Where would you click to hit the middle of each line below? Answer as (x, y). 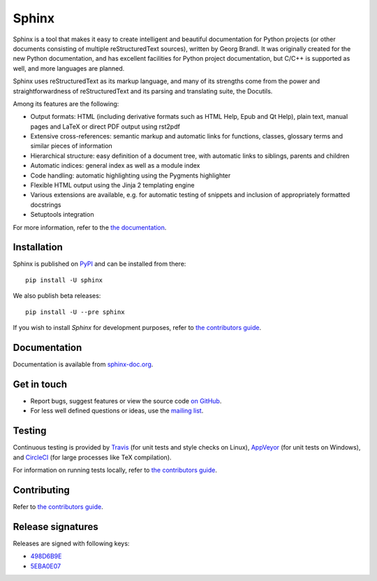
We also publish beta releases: (57, 296)
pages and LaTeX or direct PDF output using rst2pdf (105, 127)
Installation (38, 247)
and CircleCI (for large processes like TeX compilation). (92, 457)
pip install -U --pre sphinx (75, 312)
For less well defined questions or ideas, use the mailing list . (117, 411)
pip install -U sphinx (64, 280)
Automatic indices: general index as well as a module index (115, 166)
